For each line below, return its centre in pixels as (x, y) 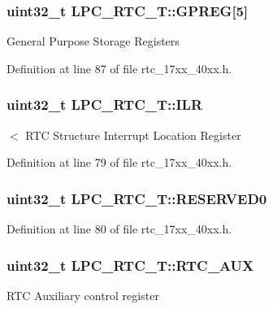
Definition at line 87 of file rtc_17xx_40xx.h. (119, 68)
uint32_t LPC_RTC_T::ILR (105, 104)
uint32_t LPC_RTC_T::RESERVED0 (137, 198)
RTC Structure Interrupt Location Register (133, 135)
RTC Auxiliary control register (83, 295)
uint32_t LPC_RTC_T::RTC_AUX (130, 265)
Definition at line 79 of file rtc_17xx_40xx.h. (119, 162)
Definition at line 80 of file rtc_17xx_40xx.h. (119, 229)
